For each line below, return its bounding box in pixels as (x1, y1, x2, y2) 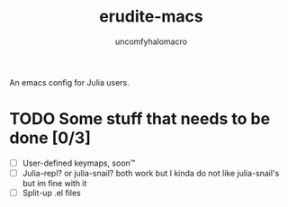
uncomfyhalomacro (115, 36, 187, 47)
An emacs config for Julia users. (9, 76, 130, 87)
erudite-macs (98, 6, 204, 27)
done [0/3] (9, 128, 92, 148)
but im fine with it (22, 178, 87, 188)
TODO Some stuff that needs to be (9, 109, 271, 130)
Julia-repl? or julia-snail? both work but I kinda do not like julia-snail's (22, 167, 280, 178)
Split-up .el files (22, 187, 81, 198)
